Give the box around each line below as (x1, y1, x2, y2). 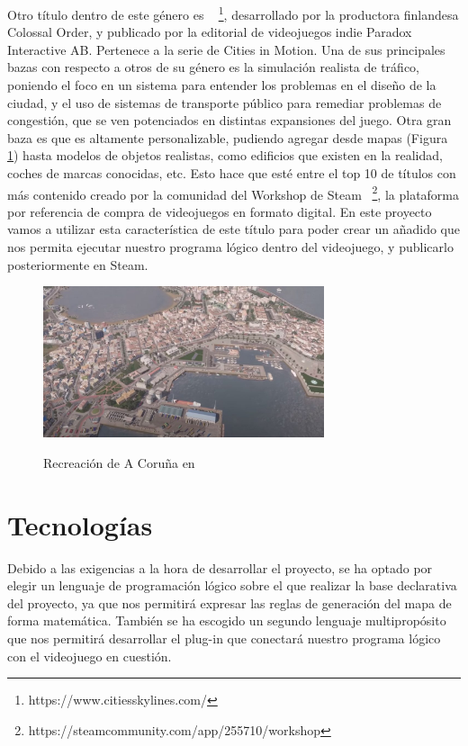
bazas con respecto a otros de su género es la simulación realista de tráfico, (7, 58, 419, 76)
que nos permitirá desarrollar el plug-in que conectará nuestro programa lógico (7, 628, 441, 647)
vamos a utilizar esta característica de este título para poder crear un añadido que (7, 220, 461, 238)
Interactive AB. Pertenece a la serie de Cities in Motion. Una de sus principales (7, 40, 445, 58)
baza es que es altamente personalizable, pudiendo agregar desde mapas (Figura (7, 128, 448, 147)
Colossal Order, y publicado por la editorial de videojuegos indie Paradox (7, 22, 412, 41)
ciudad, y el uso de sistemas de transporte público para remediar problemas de (7, 93, 442, 112)
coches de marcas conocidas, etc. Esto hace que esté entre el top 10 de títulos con (7, 164, 456, 182)
